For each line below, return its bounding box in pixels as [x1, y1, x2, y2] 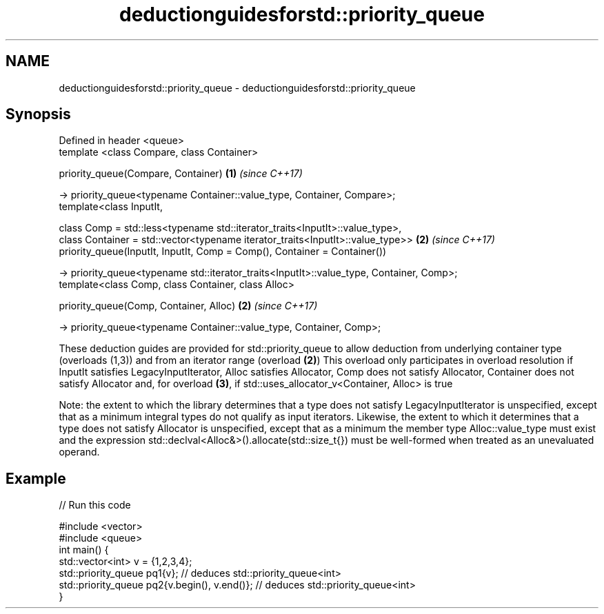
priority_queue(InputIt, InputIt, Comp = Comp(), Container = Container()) [59, 245, 387, 258]
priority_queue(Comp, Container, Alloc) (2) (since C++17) [59, 300, 318, 312]
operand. [59, 446, 100, 458]
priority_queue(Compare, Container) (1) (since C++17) [59, 167, 303, 180]
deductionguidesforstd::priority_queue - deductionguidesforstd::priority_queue [59, 81, 416, 94]
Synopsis [6, 105, 71, 123]
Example [6, 469, 66, 487]
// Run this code [59, 499, 131, 511]
